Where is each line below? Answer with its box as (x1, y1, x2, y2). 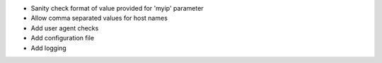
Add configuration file (30, 34, 95, 42)
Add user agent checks (30, 23, 99, 32)
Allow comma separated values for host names (30, 14, 168, 23)
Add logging (30, 43, 66, 52)
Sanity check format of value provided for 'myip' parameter (30, 4, 204, 12)
